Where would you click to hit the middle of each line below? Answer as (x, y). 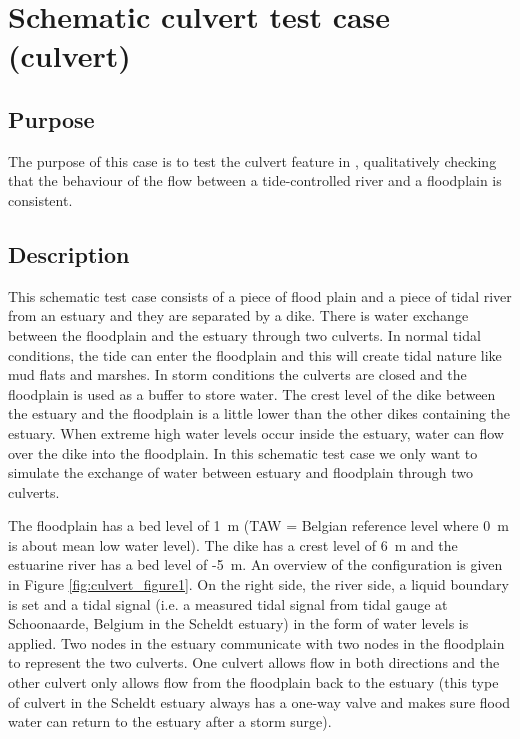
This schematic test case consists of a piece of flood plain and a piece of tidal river (260, 295)
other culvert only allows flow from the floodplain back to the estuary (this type (253, 682)
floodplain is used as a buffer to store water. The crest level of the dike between (252, 393)
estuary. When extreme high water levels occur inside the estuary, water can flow (256, 432)
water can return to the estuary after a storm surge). (170, 721)
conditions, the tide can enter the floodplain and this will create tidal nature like (255, 354)
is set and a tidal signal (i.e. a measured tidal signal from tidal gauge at (228, 603)
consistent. (40, 199)
